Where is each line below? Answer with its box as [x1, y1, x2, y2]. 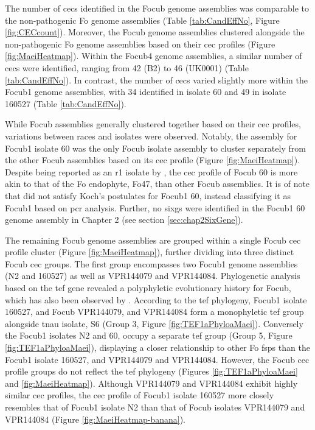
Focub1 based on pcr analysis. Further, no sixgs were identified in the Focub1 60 [5, 201, 305, 214]
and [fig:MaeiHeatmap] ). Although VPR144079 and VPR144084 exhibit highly [5, 376, 298, 389]
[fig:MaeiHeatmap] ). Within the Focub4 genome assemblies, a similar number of [5, 49, 302, 62]
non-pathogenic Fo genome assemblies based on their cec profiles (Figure [5, 37, 275, 50]
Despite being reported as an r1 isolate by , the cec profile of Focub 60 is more [5, 165, 298, 178]
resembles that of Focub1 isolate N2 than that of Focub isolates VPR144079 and [5, 401, 305, 413]
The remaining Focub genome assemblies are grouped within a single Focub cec [5, 233, 301, 246]
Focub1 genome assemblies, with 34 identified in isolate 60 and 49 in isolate [5, 85, 286, 98]
